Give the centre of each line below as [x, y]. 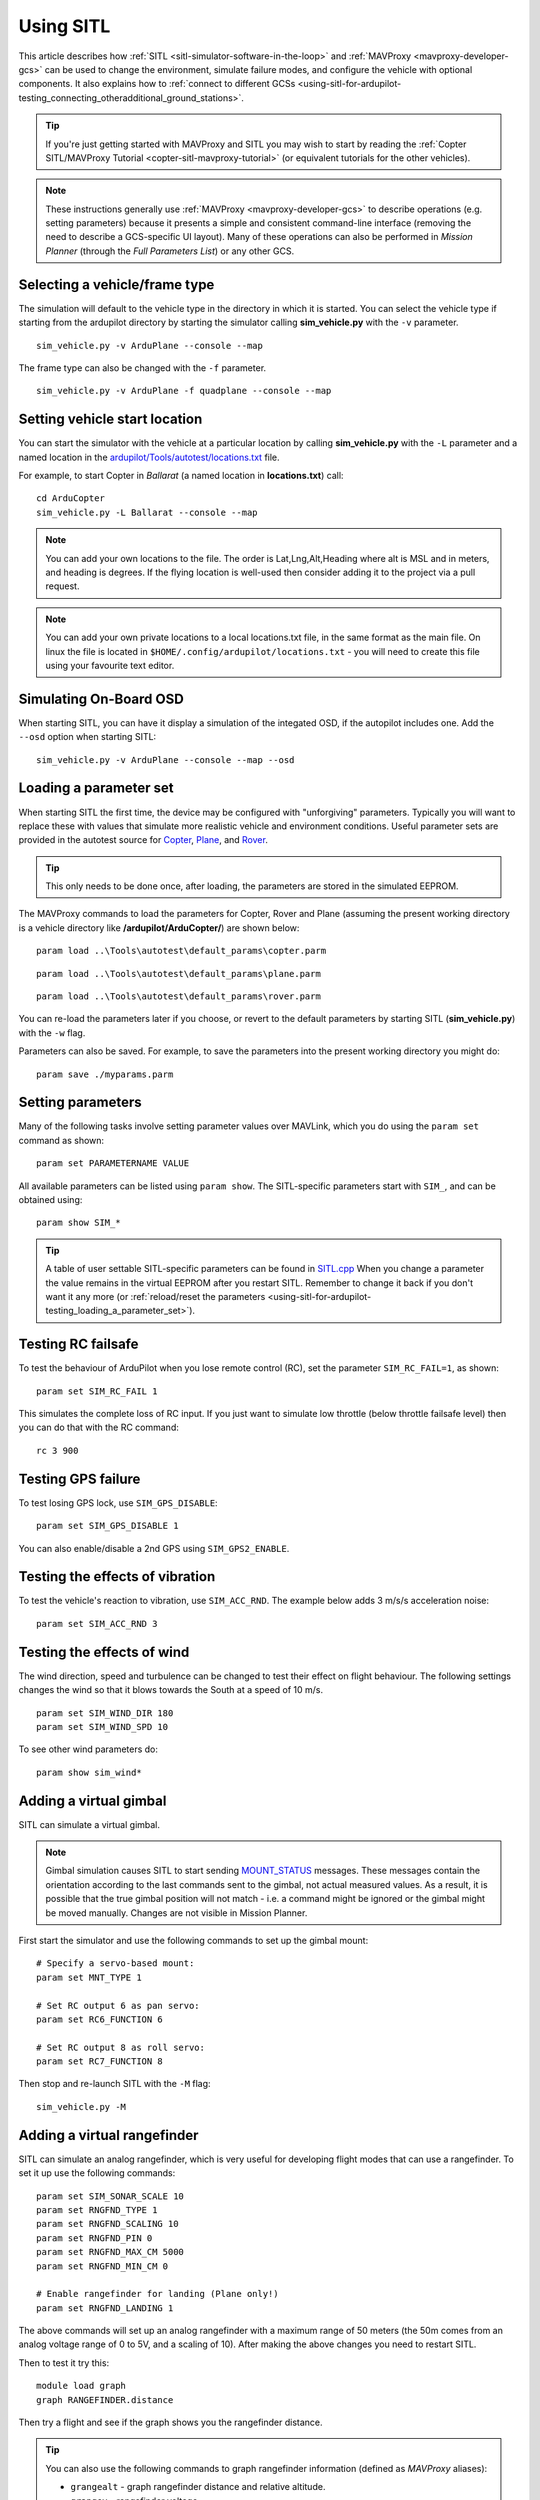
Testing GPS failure [79, 1478]
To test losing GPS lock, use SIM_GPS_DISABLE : [118, 1502]
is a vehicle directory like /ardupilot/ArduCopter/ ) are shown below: [159, 927]
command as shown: [61, 1140]
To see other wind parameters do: [88, 1749]
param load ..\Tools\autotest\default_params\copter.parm [181, 951]
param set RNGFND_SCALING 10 [107, 2224]
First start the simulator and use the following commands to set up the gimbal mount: [193, 1940]
